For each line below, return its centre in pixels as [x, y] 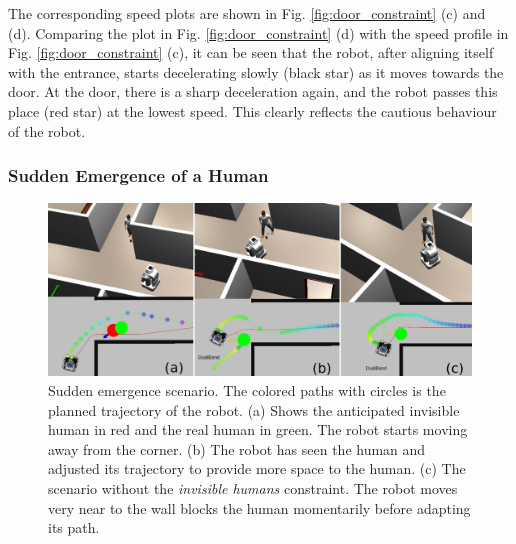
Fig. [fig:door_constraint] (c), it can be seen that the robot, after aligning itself [251, 52]
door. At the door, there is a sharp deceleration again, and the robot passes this [253, 91]
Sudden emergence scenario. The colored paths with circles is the [247, 390]
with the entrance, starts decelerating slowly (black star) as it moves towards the [256, 71]
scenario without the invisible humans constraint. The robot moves [253, 488]
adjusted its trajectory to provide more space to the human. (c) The [257, 468]
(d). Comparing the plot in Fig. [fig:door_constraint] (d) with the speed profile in [258, 32]
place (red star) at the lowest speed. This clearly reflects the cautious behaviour [252, 110]
